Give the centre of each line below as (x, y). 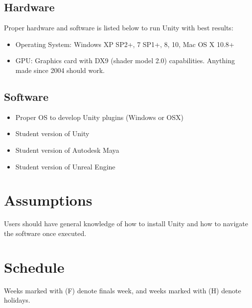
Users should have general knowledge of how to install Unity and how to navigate (126, 224)
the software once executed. (45, 233)
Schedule (34, 267)
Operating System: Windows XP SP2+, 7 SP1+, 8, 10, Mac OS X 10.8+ (125, 44)
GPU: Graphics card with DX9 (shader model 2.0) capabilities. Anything (125, 60)
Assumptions (48, 200)
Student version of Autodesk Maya (67, 150)
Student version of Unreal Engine (65, 166)
